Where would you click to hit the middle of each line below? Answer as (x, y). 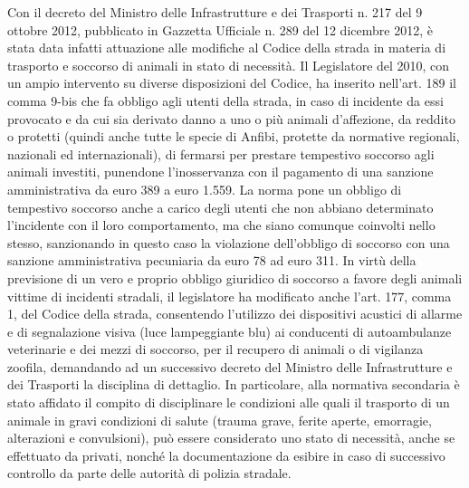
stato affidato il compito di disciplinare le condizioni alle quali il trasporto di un (229, 402)
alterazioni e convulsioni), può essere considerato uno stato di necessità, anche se (231, 438)
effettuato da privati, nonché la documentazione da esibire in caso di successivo (226, 455)
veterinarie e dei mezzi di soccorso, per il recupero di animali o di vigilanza (215, 349)
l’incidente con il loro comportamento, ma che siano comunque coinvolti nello (221, 225)
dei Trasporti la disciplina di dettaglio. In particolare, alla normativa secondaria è (234, 384)
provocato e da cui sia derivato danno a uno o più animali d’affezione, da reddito (231, 118)
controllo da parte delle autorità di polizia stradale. (149, 473)
